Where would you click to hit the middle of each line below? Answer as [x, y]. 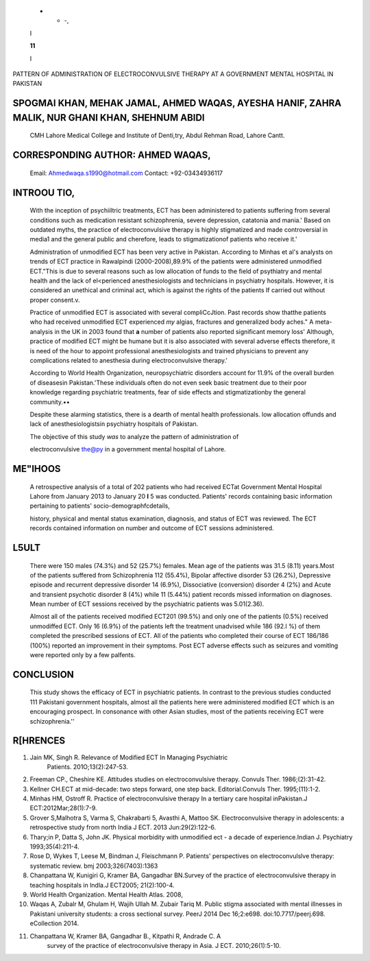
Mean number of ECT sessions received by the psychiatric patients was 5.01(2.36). [147, 604]
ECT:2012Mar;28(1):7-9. [63, 808]
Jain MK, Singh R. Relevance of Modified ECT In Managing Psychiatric [129, 757]
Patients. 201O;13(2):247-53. [87, 767]
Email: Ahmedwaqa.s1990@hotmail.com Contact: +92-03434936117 [126, 173]
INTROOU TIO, [44, 192]
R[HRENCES [39, 741]
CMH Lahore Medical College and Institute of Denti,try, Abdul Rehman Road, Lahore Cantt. [157, 135]
